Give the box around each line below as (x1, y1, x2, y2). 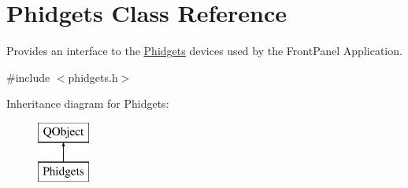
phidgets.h (68, 68, 118, 85)
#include (6, 68, 50, 85)
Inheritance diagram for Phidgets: (6, 95, 169, 112)
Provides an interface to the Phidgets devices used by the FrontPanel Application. (6, 42, 402, 59)
